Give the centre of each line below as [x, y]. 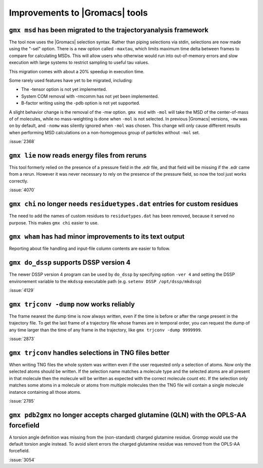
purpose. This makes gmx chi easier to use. [54, 223]
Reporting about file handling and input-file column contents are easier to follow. [90, 248]
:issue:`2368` [22, 142]
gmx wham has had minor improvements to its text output [97, 237]
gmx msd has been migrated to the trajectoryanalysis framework [109, 30]
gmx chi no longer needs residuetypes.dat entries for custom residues [124, 204]
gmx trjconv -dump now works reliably [72, 304]
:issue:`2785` [22, 401]
